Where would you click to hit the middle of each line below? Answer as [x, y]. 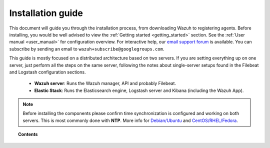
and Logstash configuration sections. [47, 72]
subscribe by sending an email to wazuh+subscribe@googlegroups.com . [87, 49]
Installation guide [46, 13]
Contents [28, 134]
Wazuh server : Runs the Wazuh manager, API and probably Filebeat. [105, 83]
